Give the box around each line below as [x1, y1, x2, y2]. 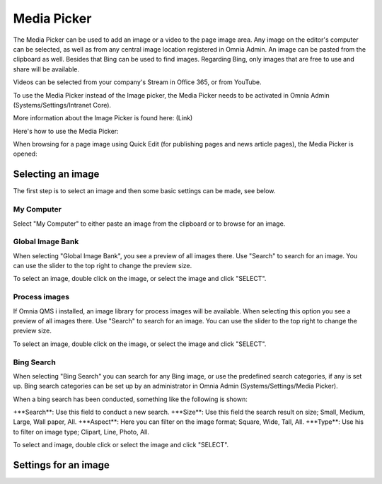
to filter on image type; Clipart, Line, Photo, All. [13, 427, 150, 436]
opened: [13, 149, 38, 159]
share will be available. [13, 64, 80, 74]
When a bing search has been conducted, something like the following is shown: [13, 395, 248, 403]
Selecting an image [13, 168, 100, 180]
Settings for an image [13, 459, 110, 471]
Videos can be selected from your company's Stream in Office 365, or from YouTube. [13, 78, 262, 86]
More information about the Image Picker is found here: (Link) [13, 114, 193, 122]
